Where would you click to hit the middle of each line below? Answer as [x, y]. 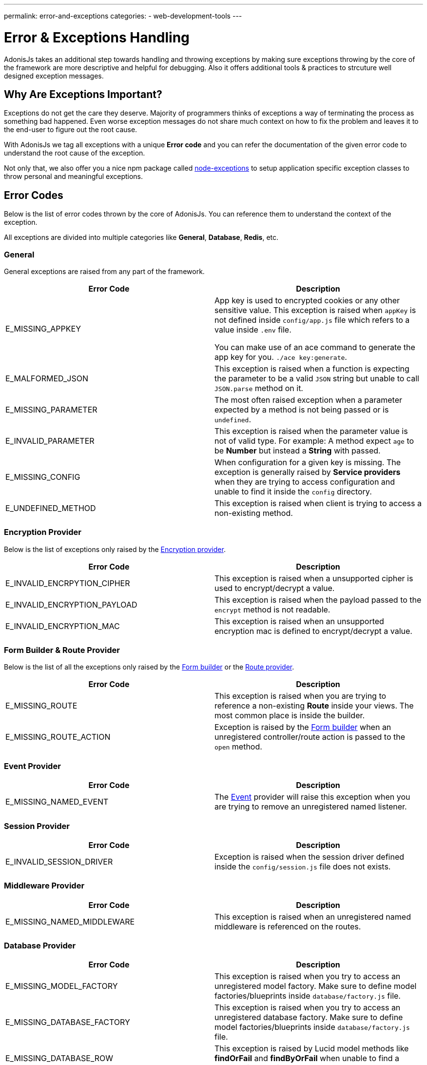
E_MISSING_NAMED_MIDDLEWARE [70, 921]
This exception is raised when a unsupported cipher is [314, 578]
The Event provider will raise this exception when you [312, 797]
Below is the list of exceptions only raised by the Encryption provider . [115, 549]
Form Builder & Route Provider [62, 650]
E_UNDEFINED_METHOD [51, 508]
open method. [238, 747]
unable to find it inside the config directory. [293, 491]
